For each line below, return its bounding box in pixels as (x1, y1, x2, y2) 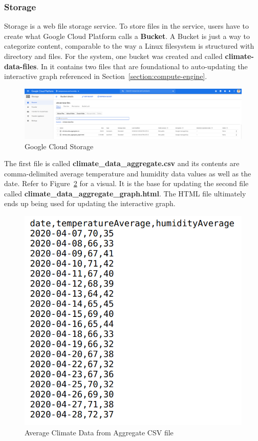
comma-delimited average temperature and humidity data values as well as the (4, 168, 251, 178)
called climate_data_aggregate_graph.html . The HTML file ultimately (4, 188, 246, 198)
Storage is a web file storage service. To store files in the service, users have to (4, 21, 249, 31)
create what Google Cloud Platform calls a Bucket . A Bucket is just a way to (4, 30, 250, 41)
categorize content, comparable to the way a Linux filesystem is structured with (4, 41, 254, 51)
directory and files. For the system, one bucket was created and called (4, 51, 223, 61)
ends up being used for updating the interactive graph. (4, 198, 176, 209)
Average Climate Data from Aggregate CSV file (25, 427, 174, 437)
